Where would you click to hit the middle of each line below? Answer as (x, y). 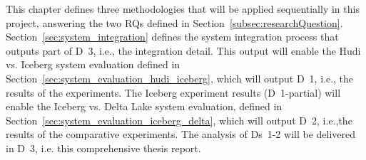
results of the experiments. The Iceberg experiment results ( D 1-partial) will (173, 92)
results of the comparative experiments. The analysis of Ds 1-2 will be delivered (181, 134)
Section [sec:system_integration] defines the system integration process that (172, 37)
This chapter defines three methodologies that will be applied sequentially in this (183, 9)
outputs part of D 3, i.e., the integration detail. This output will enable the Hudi (183, 50)
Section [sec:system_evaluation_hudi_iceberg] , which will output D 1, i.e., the (180, 78)
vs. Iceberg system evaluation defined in (93, 64)
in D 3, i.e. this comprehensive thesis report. (103, 148)
